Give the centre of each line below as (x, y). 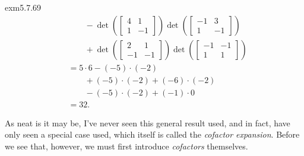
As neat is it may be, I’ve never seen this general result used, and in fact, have (148, 122)
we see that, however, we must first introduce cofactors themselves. (126, 146)
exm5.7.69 (23, 7)
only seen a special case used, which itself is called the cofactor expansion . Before (152, 134)
